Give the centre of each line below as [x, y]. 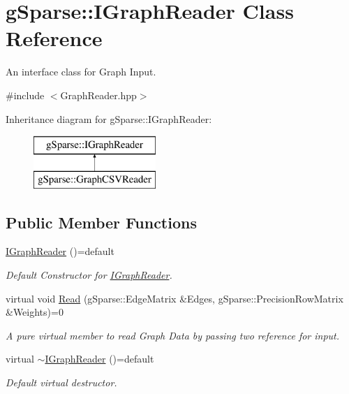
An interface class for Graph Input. [81, 72]
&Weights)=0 [35, 312]
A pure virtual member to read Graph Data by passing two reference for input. [173, 335]
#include [25, 95]
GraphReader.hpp [98, 95]
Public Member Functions [101, 222]
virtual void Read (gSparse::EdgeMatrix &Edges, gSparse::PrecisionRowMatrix [174, 298]
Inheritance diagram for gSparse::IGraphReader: [109, 118]
